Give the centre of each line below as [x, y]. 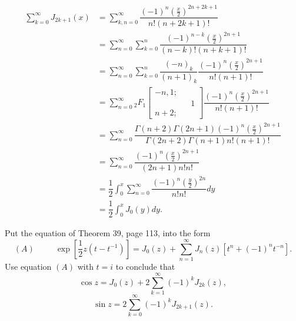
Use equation [28, 267]
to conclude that [145, 267]
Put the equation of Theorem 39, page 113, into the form [108, 233]
